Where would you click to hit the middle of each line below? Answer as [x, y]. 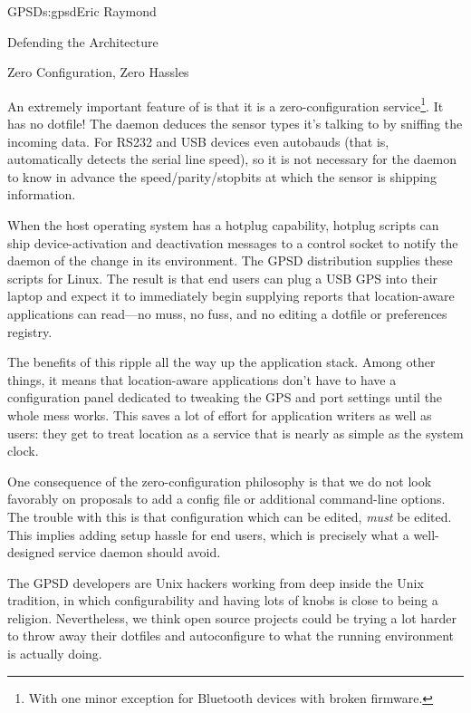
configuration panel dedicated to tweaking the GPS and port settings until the [225, 397]
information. [42, 194]
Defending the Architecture [83, 41]
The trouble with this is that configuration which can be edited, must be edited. [230, 516]
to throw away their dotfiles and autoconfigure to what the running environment [231, 636]
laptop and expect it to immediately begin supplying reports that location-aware [231, 296]
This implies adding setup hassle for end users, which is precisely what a [208, 534]
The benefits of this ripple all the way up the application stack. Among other [221, 362]
